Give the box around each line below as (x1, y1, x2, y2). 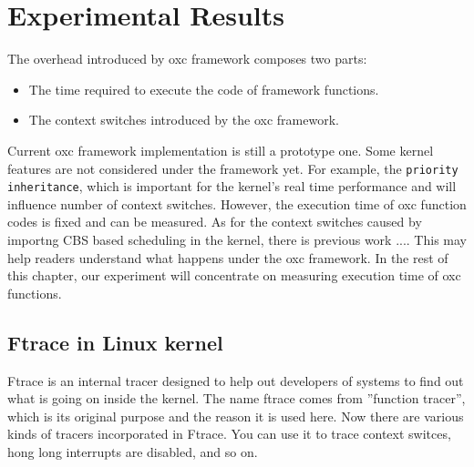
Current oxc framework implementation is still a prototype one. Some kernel (7, 140, 434, 159)
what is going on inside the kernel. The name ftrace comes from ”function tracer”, (7, 389, 466, 408)
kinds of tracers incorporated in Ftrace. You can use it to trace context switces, (7, 424, 451, 443)
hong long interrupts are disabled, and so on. (7, 442, 258, 461)
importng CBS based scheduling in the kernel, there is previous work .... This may (7, 230, 467, 249)
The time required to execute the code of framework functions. (28, 79, 379, 98)
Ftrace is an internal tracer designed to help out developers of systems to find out (7, 371, 464, 390)
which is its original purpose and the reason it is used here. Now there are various (7, 406, 464, 425)
